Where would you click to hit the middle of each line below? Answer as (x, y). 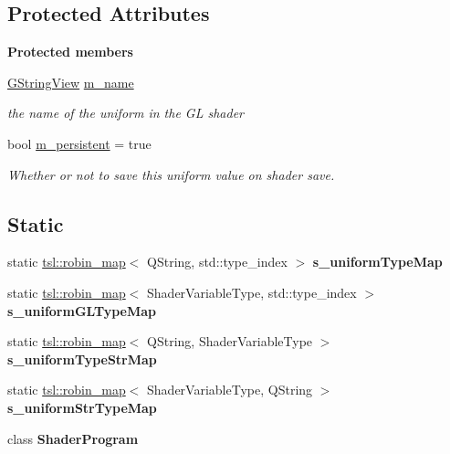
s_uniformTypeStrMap (82, 359)
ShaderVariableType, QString (230, 390)
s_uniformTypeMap (377, 262)
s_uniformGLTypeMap (82, 310)
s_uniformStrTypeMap (82, 407)
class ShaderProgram (73, 438)
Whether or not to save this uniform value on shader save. (171, 174)
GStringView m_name (71, 82)
